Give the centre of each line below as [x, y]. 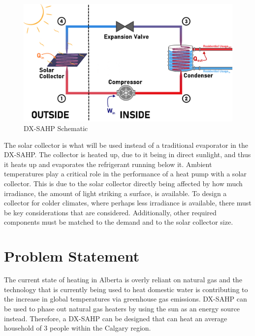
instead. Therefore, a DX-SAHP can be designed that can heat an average [116, 318]
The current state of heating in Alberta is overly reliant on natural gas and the [123, 280]
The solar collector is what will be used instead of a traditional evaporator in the [126, 145]
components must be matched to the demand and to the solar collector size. [119, 222]
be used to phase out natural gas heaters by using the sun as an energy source [122, 308]
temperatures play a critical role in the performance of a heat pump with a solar [125, 174]
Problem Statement [72, 256]
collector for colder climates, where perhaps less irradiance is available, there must [128, 203]
